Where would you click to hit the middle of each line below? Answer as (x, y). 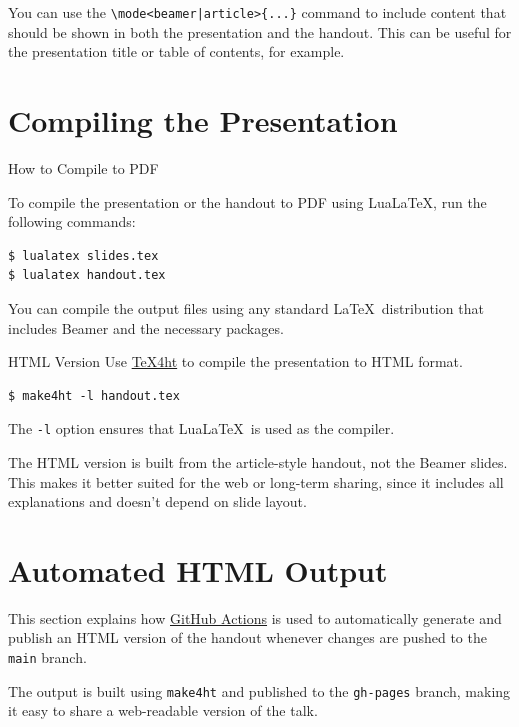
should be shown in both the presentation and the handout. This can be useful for (260, 31)
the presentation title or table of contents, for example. (176, 51)
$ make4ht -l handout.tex (94, 395)
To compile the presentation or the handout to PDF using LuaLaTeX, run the (247, 201)
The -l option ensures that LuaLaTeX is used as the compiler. (201, 428)
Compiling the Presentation (203, 120)
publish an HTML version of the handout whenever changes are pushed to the (247, 637)
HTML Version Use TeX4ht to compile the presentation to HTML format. (235, 361)
